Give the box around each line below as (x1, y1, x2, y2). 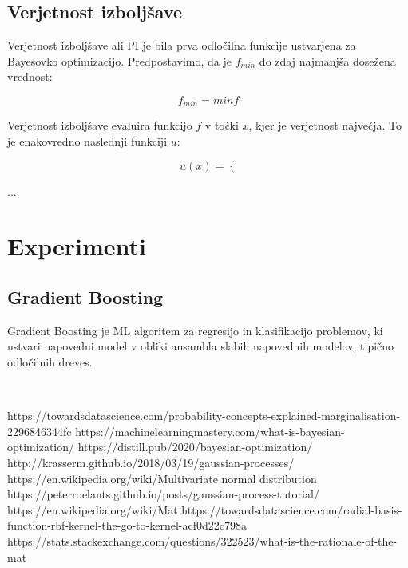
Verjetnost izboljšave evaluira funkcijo (7, 117, 192, 134)
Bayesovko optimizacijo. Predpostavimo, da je (7, 52, 232, 69)
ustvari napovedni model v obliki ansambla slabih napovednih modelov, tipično (7, 338, 394, 354)
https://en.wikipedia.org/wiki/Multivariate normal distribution (7, 470, 317, 486)
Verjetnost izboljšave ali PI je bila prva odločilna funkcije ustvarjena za (7, 37, 356, 54)
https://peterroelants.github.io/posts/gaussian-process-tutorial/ (7, 486, 319, 502)
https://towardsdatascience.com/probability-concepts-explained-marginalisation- (7, 407, 401, 424)
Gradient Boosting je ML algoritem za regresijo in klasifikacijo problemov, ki (7, 322, 383, 338)
